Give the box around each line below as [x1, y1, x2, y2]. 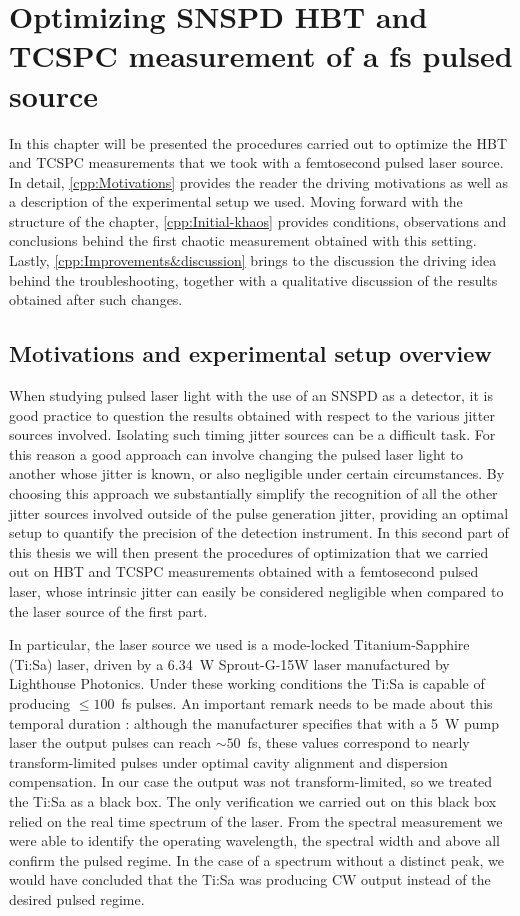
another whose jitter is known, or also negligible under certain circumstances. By [9, 463, 505, 484]
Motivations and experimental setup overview [9, 338, 492, 369]
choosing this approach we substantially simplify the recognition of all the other [9, 483, 498, 504]
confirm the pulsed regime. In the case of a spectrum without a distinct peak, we [9, 849, 505, 870]
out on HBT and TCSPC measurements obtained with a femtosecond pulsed [9, 561, 479, 582]
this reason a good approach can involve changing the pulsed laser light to [9, 443, 463, 464]
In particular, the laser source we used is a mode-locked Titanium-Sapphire [9, 634, 470, 655]
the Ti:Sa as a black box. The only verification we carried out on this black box [9, 790, 497, 811]
